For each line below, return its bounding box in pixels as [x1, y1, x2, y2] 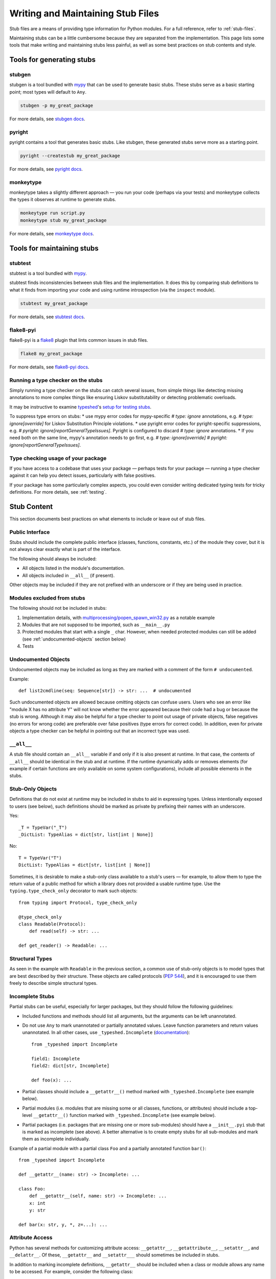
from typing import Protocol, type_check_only [18, 899, 137, 906]
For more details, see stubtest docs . [9, 314, 85, 320]
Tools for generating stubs [9, 55, 96, 64]
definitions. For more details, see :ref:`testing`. [9, 489, 107, 495]
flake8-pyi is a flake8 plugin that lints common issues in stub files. [9, 337, 148, 343]
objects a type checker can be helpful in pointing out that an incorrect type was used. [9, 728, 190, 734]
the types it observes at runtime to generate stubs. [9, 196, 117, 203]
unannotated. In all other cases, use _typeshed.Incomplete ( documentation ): [22, 1029, 190, 1035]
